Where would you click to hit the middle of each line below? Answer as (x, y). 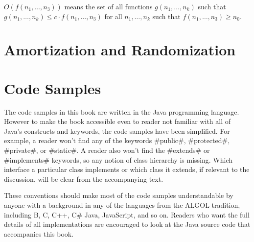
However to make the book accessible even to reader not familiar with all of (117, 121)
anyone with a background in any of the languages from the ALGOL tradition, (122, 205)
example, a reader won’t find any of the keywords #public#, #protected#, (117, 140)
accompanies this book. (39, 233)
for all (113, 16)
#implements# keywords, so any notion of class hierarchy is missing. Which (118, 159)
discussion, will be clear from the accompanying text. (84, 179)
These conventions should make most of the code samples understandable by (119, 195)
